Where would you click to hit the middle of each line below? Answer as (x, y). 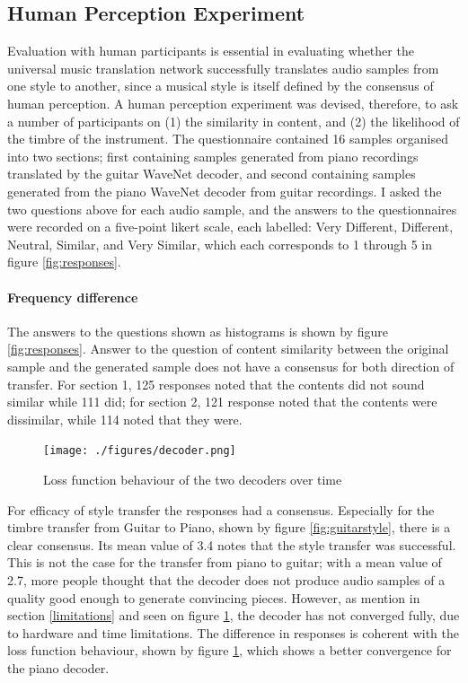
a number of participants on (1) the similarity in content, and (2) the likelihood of (234, 121)
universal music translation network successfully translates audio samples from (223, 68)
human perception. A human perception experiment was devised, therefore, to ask (233, 103)
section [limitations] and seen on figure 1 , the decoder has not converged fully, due (234, 615)
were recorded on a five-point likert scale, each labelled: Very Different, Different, (230, 227)
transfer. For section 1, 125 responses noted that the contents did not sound (216, 384)
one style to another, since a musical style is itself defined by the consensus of (221, 86)
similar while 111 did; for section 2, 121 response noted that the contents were (222, 402)
